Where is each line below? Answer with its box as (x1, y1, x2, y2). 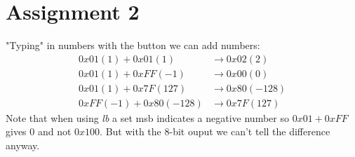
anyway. (6, 138, 40, 153)
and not (37, 124, 72, 139)
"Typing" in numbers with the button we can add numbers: (6, 38, 260, 53)
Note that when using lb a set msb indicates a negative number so (6, 110, 289, 125)
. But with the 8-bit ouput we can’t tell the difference (100, 124, 330, 139)
